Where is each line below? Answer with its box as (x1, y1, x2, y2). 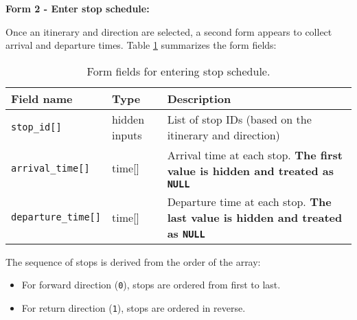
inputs (111, 126, 142, 143)
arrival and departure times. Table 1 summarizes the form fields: (5, 38, 277, 52)
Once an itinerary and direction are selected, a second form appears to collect (5, 24, 332, 38)
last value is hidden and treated (167, 209, 343, 225)
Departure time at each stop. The (167, 193, 332, 209)
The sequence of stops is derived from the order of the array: (5, 254, 261, 268)
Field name (11, 90, 73, 106)
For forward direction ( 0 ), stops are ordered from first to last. (21, 277, 281, 292)
